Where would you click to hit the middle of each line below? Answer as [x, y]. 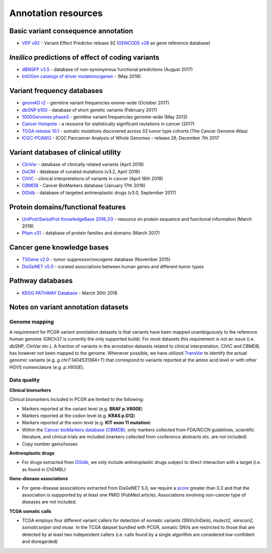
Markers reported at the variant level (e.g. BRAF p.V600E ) [82, 409]
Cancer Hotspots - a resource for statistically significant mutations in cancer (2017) [108, 124]
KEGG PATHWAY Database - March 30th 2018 [70, 293]
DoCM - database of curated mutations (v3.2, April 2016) [81, 172]
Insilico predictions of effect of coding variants [84, 57]
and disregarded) [40, 541]
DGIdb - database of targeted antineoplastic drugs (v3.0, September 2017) [99, 192]
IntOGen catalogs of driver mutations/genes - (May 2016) [81, 76]
